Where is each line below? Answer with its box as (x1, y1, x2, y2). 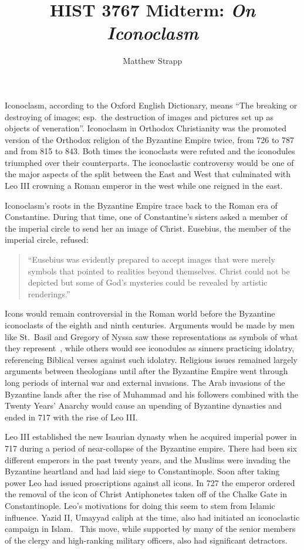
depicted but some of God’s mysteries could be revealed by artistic (28, 276, 268, 288)
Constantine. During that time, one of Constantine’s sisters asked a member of (5, 211, 288, 223)
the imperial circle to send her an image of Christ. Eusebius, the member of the (5, 222, 291, 234)
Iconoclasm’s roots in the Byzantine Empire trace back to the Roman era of (5, 199, 278, 211)
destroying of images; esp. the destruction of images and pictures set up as (5, 110, 274, 123)
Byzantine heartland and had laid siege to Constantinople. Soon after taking (5, 465, 280, 477)
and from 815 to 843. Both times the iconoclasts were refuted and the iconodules (5, 145, 295, 157)
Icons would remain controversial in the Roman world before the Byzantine (5, 307, 275, 320)
